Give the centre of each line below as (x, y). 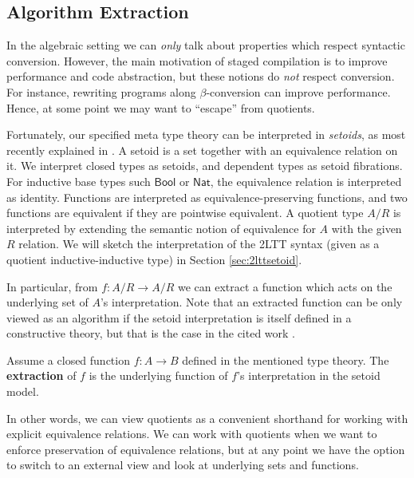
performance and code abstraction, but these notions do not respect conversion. (201, 76)
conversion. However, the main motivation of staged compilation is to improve (197, 60)
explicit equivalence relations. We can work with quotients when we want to (192, 434)
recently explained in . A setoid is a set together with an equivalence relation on (202, 150)
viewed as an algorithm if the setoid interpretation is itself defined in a (179, 317)
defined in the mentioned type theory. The (286, 359)
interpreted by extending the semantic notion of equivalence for (161, 228)
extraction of (41, 375)
